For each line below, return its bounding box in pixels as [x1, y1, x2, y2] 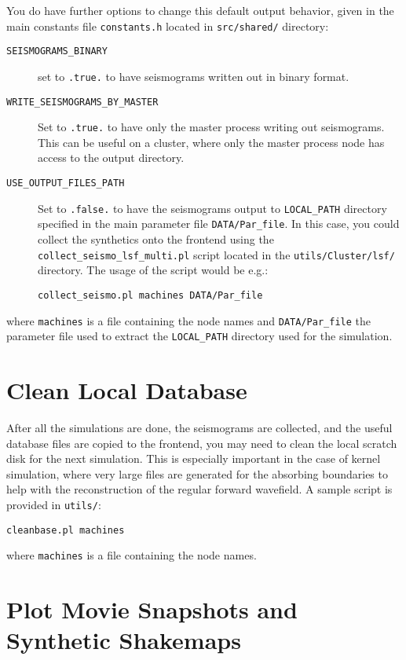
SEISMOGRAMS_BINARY [6, 46, 108, 57]
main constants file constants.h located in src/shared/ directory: [6, 17, 329, 34]
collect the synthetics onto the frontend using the [38, 231, 274, 247]
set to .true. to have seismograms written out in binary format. [38, 68, 349, 84]
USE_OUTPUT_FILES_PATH [6, 178, 125, 189]
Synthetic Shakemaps [6, 624, 241, 656]
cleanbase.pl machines [6, 524, 125, 536]
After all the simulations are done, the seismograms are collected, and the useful [6, 419, 393, 435]
